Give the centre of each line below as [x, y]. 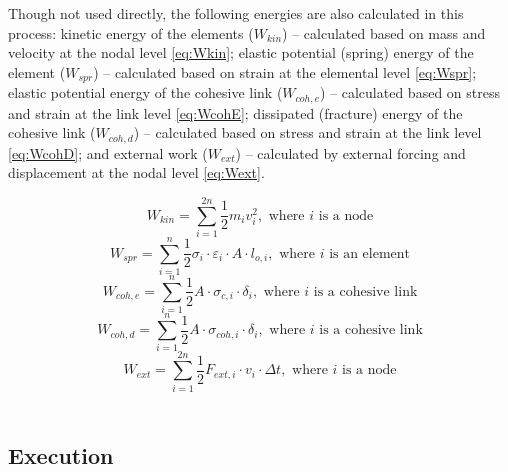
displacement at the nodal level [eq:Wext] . [136, 172]
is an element [370, 253]
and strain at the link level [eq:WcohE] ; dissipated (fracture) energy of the [235, 112]
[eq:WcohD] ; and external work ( [108, 152]
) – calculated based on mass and [384, 32]
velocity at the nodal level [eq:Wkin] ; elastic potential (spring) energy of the [241, 52]
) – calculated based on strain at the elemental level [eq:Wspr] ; [285, 71]
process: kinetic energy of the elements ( [131, 32]
